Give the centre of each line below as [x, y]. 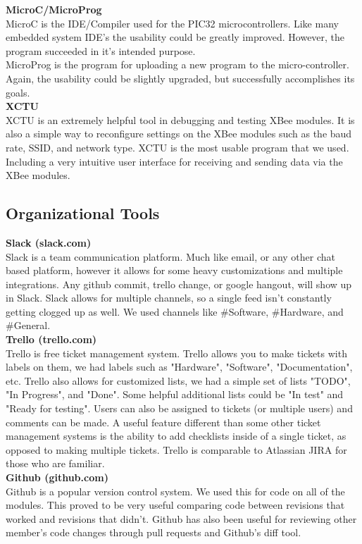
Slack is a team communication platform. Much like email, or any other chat [171, 256]
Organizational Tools [83, 213]
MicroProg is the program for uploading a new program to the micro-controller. [177, 64]
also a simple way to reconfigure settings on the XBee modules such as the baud [179, 134]
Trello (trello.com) [51, 339]
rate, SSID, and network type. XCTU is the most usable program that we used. [177, 147]
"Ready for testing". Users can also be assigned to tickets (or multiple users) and [179, 408]
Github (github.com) [57, 477]
